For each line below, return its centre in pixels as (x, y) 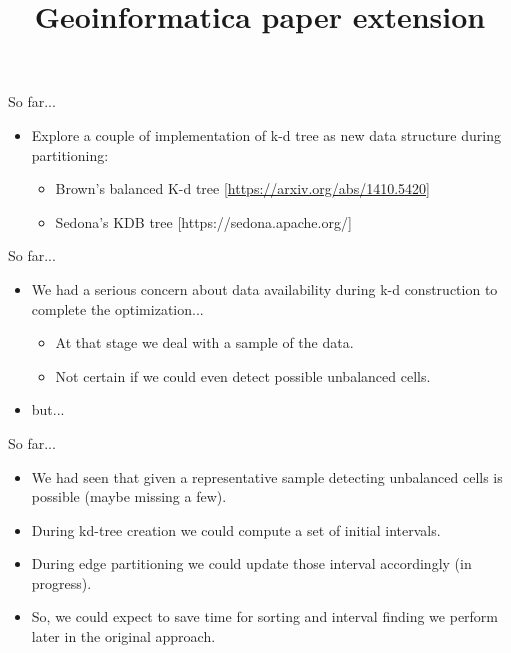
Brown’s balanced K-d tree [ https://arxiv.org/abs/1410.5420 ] (242, 188)
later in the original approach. (123, 636)
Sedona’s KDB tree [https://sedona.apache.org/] (203, 221)
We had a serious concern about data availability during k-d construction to (264, 288)
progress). (61, 582)
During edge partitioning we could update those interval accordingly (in (251, 563)
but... (48, 409)
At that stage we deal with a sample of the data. (204, 342)
